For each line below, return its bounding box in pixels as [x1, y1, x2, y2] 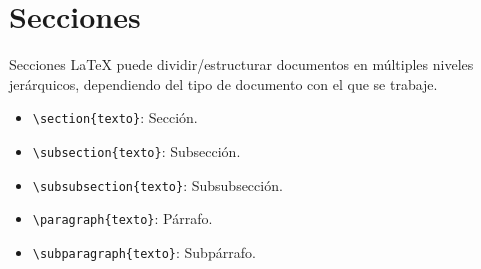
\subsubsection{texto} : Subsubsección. [32, 174, 283, 195]
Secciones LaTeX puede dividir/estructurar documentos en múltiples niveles [9, 54, 474, 75]
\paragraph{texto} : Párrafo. [32, 208, 213, 229]
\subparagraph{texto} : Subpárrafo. [32, 241, 256, 262]
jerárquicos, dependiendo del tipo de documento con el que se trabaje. [9, 73, 438, 94]
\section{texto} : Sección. [32, 107, 198, 128]
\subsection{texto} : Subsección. [32, 140, 241, 161]
